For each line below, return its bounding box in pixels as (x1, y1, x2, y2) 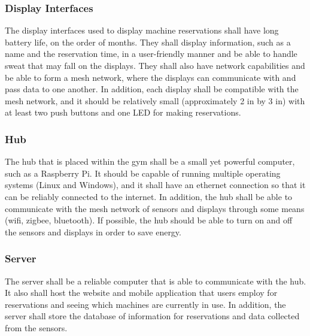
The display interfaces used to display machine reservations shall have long (5, 24, 279, 37)
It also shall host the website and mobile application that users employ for (5, 286, 278, 299)
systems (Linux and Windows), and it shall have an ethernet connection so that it (5, 178, 306, 191)
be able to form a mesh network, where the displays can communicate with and (5, 71, 296, 83)
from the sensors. (5, 321, 68, 334)
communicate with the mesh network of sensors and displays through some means (5, 202, 305, 214)
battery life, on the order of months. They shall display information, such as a (5, 35, 291, 48)
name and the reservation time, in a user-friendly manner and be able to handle (5, 47, 297, 60)
